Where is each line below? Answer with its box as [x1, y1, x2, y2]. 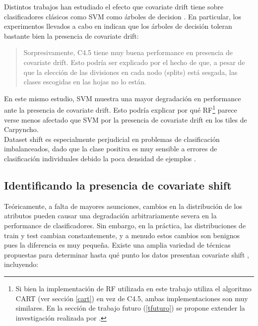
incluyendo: [4, 259, 39, 269]
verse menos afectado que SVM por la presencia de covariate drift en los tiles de [4, 114, 247, 125]
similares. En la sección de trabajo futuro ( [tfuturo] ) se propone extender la [15, 303, 245, 313]
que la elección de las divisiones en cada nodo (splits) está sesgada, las [23, 66, 238, 77]
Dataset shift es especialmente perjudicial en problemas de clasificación [4, 133, 220, 144]
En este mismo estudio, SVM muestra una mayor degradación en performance [4, 93, 241, 103]
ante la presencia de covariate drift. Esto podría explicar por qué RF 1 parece [4, 103, 237, 115]
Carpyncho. [4, 124, 39, 134]
